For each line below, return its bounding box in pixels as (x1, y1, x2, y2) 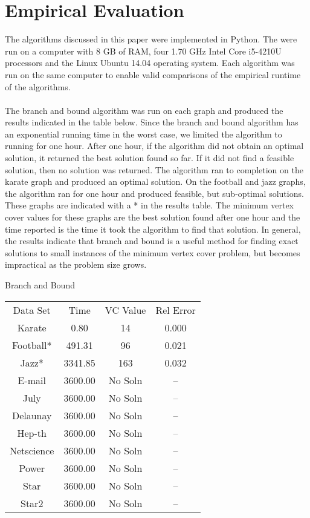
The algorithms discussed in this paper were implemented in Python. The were (5, 33, 297, 45)
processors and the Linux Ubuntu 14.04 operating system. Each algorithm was (5, 56, 295, 69)
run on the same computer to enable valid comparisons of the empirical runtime (5, 68, 301, 81)
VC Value (105, 302, 146, 317)
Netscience (10, 443, 54, 457)
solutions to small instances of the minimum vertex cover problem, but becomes (5, 246, 300, 259)
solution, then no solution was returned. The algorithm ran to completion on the (5, 163, 303, 176)
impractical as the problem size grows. (5, 258, 147, 271)
